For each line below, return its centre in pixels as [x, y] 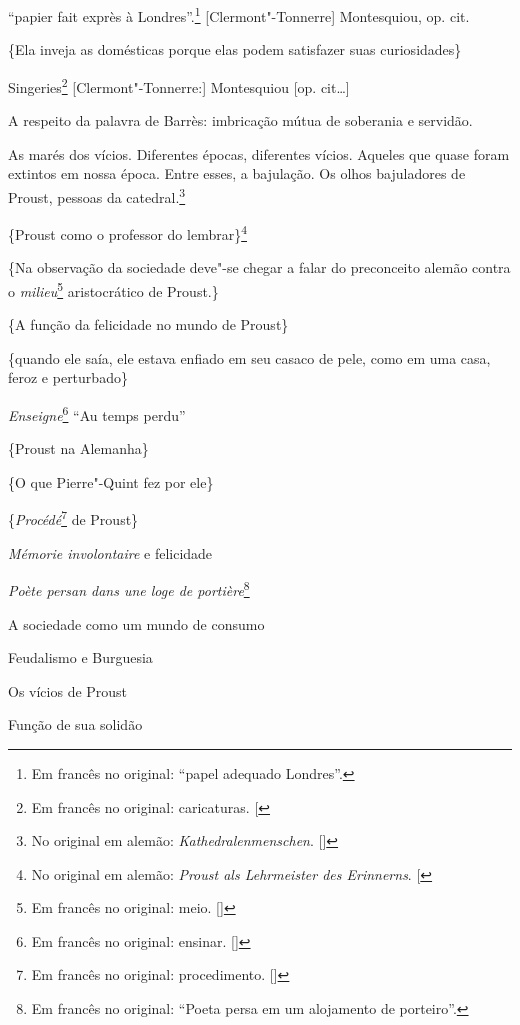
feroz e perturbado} [68, 377]
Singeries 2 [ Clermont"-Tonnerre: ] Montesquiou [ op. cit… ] [179, 85]
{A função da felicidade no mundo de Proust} [148, 324]
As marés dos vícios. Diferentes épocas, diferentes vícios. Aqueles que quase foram [259, 153]
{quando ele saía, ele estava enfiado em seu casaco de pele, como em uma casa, [249, 357]
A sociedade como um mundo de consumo [136, 623]
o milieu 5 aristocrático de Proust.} [113, 289]
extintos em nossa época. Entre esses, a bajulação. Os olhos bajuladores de [237, 173]
